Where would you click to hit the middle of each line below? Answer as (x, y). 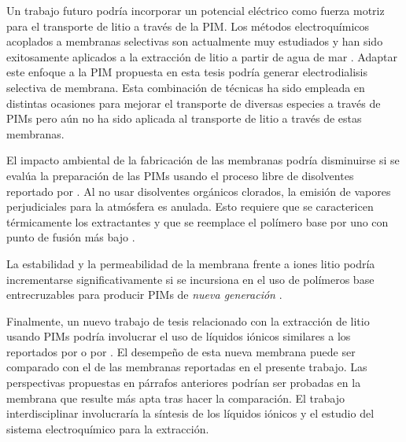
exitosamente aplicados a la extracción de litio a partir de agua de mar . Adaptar (202, 56)
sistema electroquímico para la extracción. (108, 428)
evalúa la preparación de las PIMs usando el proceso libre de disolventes (180, 175)
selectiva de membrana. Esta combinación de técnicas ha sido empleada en (186, 87)
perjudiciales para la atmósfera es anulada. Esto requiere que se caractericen (190, 206)
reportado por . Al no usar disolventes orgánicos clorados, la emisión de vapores (199, 191)
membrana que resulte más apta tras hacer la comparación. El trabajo (175, 398)
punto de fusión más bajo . (71, 237)
